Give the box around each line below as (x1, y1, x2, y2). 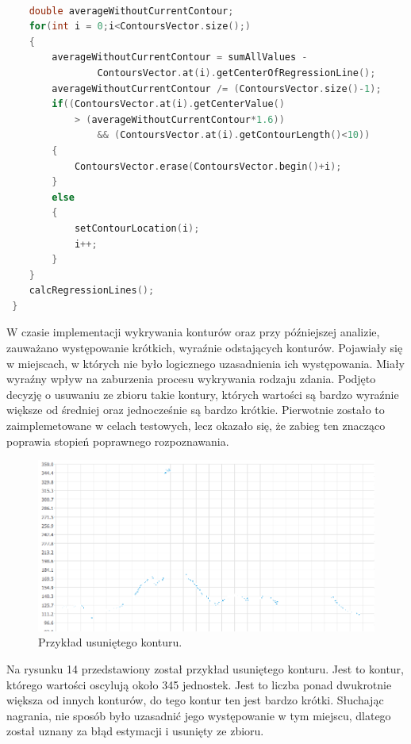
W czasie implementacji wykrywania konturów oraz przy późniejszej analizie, (6, 324, 380, 340)
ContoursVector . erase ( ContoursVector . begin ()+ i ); (74, 160, 342, 172)
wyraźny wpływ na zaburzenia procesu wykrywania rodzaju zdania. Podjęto (6, 370, 376, 387)
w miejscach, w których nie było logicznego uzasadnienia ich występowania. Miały (6, 355, 405, 371)
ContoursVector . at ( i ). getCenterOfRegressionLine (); (97, 67, 376, 79)
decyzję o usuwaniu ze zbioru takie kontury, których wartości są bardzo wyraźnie (6, 385, 399, 402)
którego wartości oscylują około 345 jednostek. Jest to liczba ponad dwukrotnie (6, 676, 392, 692)
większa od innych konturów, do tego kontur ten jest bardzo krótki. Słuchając (6, 692, 384, 708)
